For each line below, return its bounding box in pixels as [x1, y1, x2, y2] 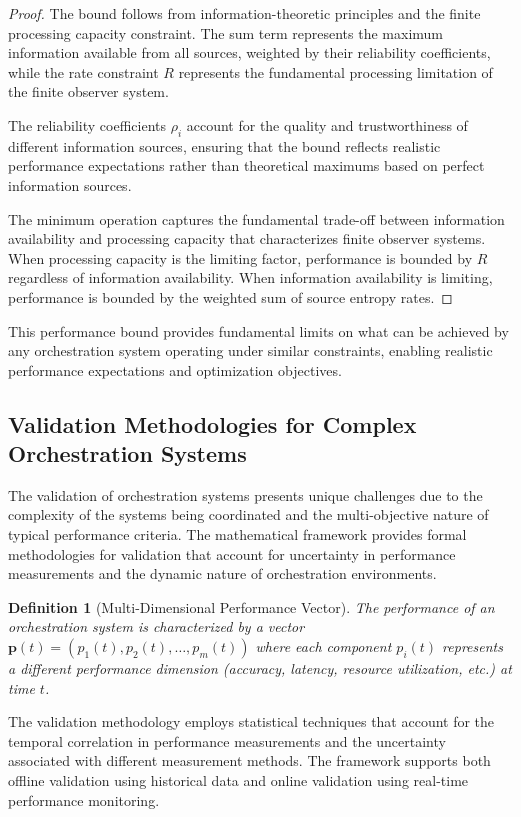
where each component [255, 636, 392, 657]
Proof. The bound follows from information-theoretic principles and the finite [8, 3, 481, 23]
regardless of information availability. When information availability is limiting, [8, 267, 493, 288]
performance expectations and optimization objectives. [8, 359, 342, 380]
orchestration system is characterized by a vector [8, 616, 305, 637]
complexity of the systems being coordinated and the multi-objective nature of [8, 504, 489, 525]
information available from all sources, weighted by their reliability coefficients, [8, 42, 491, 63]
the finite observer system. [8, 81, 169, 102]
